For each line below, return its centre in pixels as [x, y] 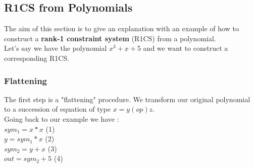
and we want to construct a [186, 48]
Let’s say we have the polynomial [56, 48]
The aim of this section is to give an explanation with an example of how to [121, 28]
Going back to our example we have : [62, 118]
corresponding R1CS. [37, 58]
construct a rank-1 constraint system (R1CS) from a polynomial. [110, 38]
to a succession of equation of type [57, 109]
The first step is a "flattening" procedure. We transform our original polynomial [127, 99]
